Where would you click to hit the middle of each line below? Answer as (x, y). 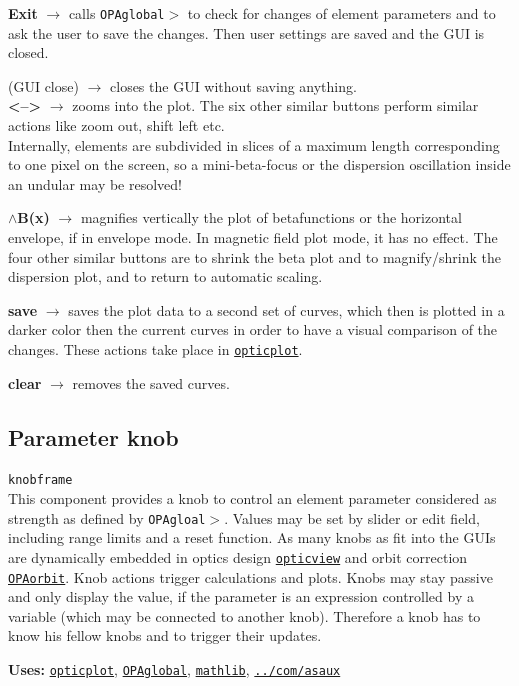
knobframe (40, 480)
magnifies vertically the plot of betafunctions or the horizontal (271, 217)
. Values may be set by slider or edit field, (352, 517)
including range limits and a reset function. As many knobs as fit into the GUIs (252, 537)
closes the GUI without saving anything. (233, 85)
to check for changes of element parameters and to (341, 13)
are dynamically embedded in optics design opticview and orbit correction (238, 556)
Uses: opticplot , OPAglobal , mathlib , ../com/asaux (174, 669)
